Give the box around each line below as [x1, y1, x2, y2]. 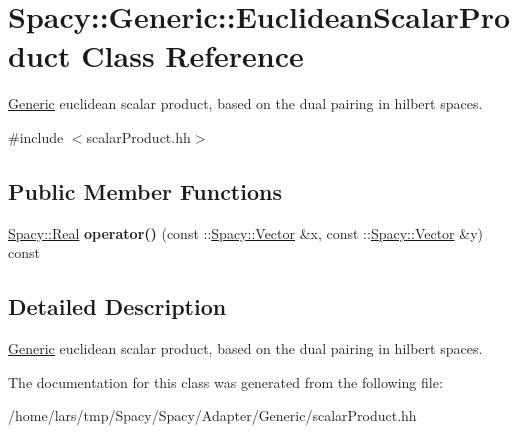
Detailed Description [8, 291, 227, 322]
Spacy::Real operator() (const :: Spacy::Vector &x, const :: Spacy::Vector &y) [8, 222, 483, 243]
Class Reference [81, 35, 304, 76]
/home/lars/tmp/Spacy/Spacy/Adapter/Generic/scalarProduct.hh [8, 405, 417, 426]
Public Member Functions [8, 175, 282, 206]
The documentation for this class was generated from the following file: [8, 371, 443, 392]
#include [8, 126, 64, 147]
